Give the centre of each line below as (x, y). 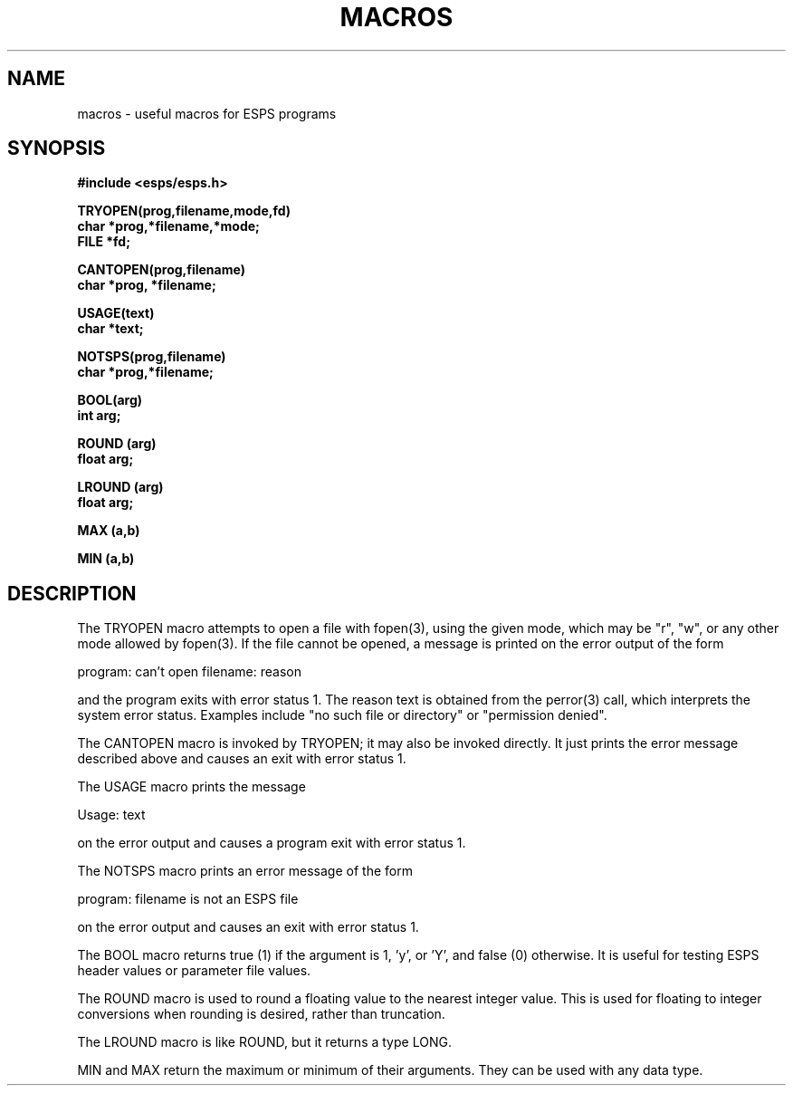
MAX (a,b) (109, 531)
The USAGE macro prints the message (191, 787)
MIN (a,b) (106, 559)
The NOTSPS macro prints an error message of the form (245, 871)
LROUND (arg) (120, 487)
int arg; (99, 416)
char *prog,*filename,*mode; (168, 226)
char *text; (110, 329)
